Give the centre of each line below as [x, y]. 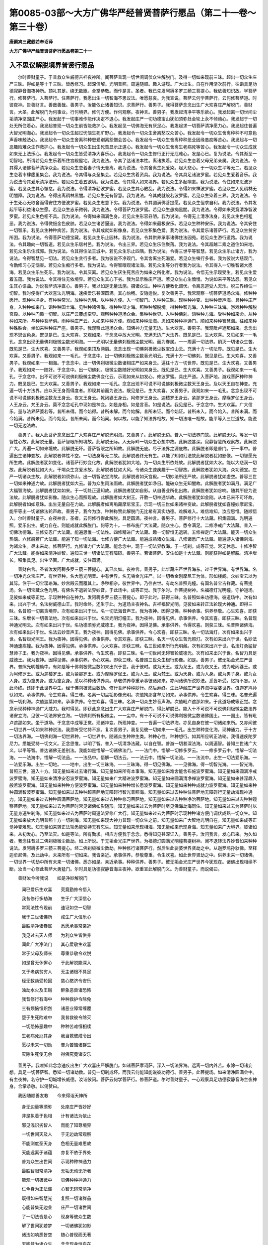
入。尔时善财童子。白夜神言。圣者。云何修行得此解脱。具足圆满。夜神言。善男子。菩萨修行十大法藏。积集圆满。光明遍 [131, 518]
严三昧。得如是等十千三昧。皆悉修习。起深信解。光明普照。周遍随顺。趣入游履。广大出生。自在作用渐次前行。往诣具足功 [133, 84]
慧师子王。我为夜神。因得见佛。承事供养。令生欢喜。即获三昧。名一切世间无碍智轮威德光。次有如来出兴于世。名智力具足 [133, 653]
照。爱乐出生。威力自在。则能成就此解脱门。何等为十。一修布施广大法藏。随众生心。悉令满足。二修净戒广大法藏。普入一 [133, 525]
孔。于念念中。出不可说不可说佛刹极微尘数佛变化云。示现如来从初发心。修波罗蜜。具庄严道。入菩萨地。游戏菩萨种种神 [131, 376]
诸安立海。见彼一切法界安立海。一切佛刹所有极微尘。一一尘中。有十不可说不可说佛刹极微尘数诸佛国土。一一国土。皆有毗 [133, 716]
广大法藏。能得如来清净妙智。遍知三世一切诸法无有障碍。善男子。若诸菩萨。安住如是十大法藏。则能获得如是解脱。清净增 [133, 553]
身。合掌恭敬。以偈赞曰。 [35, 1086]
